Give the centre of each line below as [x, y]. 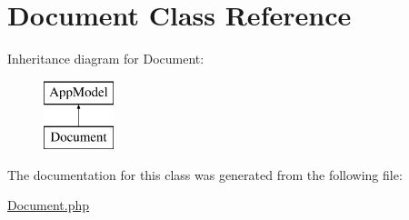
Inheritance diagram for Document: [106, 59]
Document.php [49, 205]
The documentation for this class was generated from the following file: [205, 174]
